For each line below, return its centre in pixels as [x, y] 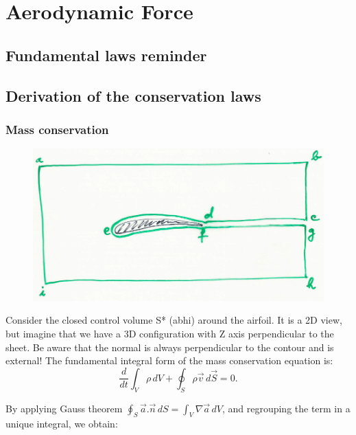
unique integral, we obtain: [62, 424]
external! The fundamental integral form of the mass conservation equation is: [169, 360]
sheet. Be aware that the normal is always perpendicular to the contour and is [170, 347]
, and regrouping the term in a [286, 408]
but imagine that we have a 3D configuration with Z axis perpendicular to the [170, 334]
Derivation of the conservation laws [133, 95]
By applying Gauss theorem [64, 408]
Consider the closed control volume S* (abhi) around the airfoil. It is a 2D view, [174, 320]
